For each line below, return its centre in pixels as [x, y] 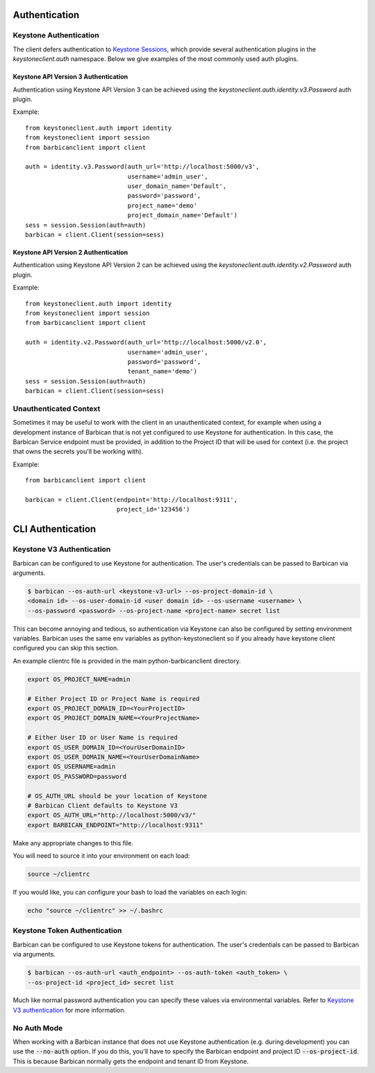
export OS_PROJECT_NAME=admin [79, 679]
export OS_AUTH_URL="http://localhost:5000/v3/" [112, 815]
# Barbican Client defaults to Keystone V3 [103, 805]
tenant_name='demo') [162, 372]
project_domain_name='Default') [182, 216]
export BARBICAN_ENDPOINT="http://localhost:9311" [116, 825]
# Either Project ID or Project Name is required [114, 699]
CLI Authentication [55, 529]
